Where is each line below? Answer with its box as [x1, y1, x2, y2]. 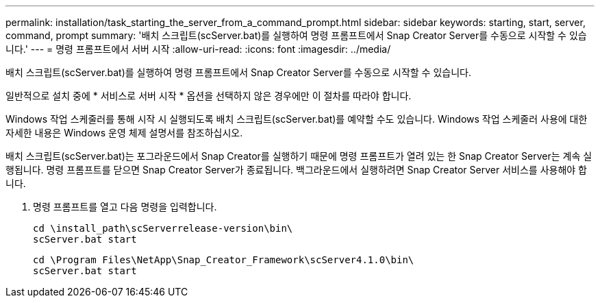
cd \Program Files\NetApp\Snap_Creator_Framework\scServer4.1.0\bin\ [33, 254, 414, 265]
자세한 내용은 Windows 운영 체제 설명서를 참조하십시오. [5, 127, 243, 138]
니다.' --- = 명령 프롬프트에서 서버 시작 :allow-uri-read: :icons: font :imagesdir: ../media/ [5, 43, 391, 55]
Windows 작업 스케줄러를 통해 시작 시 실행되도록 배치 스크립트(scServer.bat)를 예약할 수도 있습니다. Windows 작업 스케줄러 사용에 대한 [5, 113, 588, 125]
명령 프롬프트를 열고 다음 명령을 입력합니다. [33, 201, 217, 213]
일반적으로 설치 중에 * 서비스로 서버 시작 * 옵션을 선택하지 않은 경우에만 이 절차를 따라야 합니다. [5, 90, 412, 101]
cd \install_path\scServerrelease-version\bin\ [33, 223, 293, 234]
